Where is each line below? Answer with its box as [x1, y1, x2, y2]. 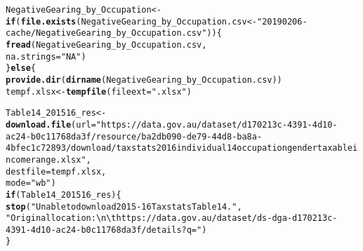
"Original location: [6, 213, 96, 224]
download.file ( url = [6, 119, 96, 130]
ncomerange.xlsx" [6, 154, 86, 165]
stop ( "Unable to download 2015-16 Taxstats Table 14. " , [6, 201, 242, 212]
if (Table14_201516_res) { [6, 189, 121, 200]
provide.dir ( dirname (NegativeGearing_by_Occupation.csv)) [6, 74, 282, 85]
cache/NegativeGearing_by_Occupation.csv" [6, 28, 207, 39]
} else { [6, 63, 36, 74]
